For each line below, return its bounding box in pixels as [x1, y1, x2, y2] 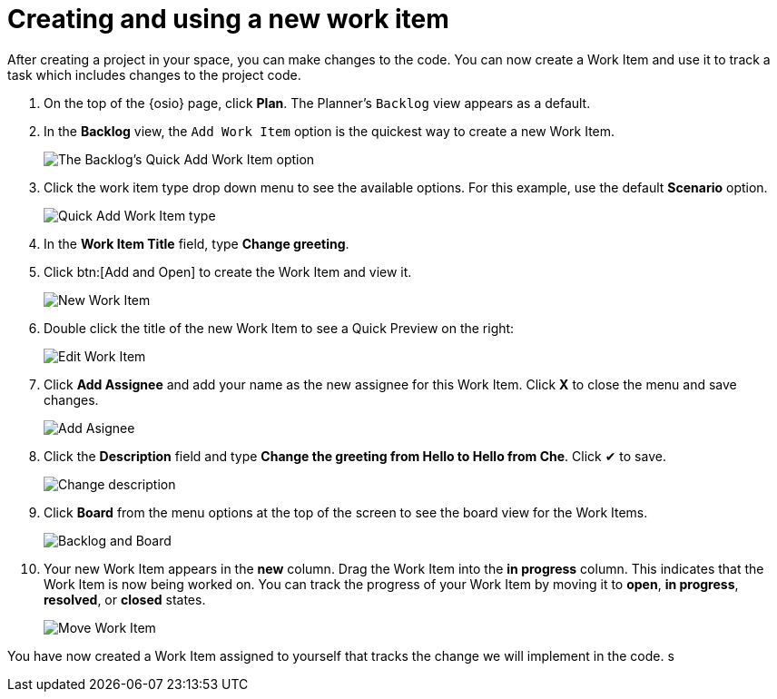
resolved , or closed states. [44, 591, 206, 607]
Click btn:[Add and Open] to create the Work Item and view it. [44, 263, 412, 280]
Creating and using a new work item [7, 4, 449, 34]
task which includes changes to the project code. [7, 66, 301, 83]
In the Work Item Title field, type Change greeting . [44, 235, 349, 251]
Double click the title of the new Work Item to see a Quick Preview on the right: [44, 320, 515, 336]
